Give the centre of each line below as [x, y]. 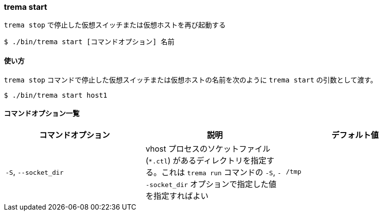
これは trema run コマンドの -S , [218, 172]
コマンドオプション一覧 [42, 113]
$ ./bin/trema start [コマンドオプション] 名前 [89, 42]
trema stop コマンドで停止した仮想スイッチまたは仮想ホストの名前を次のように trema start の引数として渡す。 [191, 80]
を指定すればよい [177, 196]
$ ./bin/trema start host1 [56, 95]
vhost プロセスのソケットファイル [208, 148]
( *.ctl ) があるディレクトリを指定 [206, 160]
